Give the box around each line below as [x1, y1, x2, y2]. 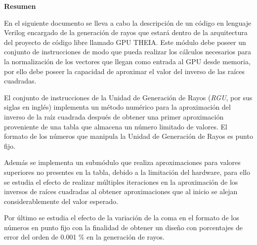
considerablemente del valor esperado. [4, 196, 118, 206]
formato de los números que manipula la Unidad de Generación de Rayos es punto [4, 131, 253, 141]
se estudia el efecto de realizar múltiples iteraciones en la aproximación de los [4, 176, 238, 187]
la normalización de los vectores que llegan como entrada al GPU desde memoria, [4, 56, 251, 66]
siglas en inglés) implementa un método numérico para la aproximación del [4, 102, 231, 112]
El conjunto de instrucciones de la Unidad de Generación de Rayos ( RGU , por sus [4, 92, 253, 102]
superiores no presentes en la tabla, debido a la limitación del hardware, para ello [4, 166, 250, 177]
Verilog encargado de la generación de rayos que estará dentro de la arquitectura [4, 27, 248, 38]
